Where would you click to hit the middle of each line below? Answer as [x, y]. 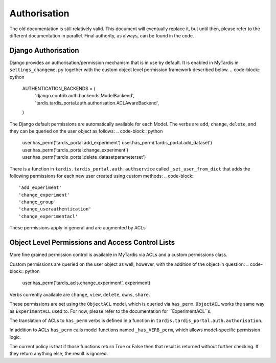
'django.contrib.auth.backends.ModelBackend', [85, 96]
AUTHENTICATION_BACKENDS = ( [59, 89]
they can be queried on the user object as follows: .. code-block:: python [86, 131]
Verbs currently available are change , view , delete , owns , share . [80, 294]
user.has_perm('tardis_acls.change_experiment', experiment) [86, 283]
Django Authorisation [44, 50]
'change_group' [38, 202]
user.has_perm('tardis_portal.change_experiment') [75, 150]
